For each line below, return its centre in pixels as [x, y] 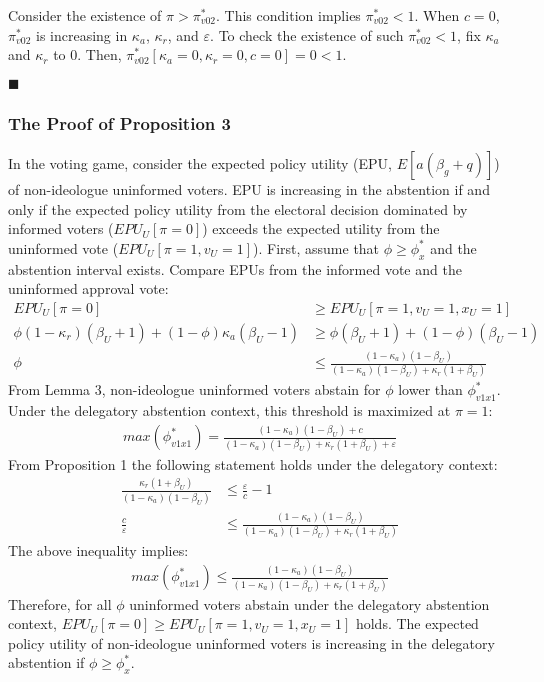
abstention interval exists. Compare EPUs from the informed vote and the [235, 268]
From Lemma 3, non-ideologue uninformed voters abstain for [194, 389]
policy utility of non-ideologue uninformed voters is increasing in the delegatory [251, 642]
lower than [430, 389]
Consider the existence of [85, 15]
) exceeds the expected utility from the [321, 228]
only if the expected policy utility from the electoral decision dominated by [238, 208]
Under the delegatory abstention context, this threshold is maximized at [229, 410]
